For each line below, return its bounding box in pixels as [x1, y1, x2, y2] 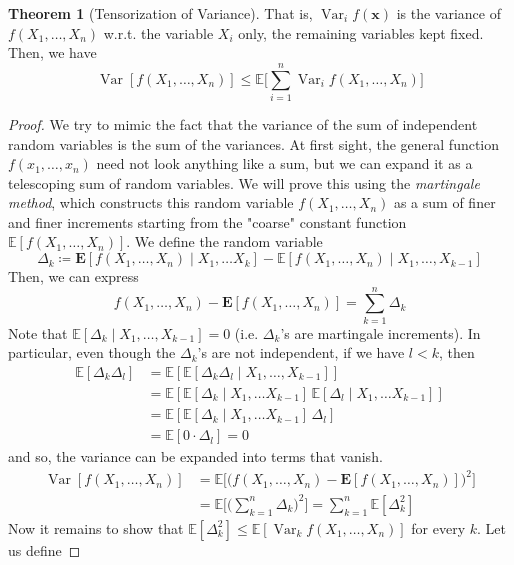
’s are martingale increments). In [280, 322, 481, 343]
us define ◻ [8, 539, 81, 560]
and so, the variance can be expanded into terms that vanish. [8, 446, 383, 467]
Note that [8, 322, 68, 343]
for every [411, 517, 466, 538]
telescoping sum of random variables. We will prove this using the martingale [8, 172, 480, 193]
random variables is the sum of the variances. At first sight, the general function [8, 133, 500, 154]
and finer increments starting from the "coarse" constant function [8, 211, 407, 232]
